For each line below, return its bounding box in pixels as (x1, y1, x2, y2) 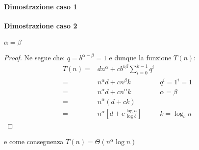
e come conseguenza (4, 136, 64, 147)
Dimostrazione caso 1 (4, 1, 77, 11)
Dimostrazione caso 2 (4, 20, 77, 30)
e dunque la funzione (109, 52, 172, 62)
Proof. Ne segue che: (4, 52, 65, 62)
